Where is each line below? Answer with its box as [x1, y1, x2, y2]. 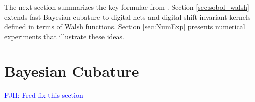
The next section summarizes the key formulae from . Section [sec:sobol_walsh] [4, 2, 249, 12]
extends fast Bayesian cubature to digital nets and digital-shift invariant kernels [4, 11, 251, 22]
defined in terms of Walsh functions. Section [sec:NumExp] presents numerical [4, 21, 245, 32]
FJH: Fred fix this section [4, 89, 83, 100]
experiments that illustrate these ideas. [4, 31, 124, 41]
